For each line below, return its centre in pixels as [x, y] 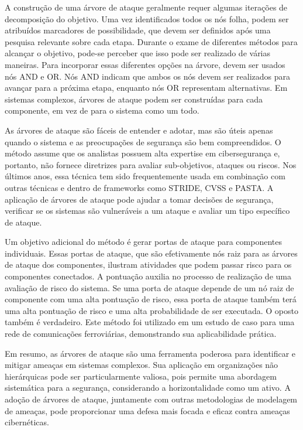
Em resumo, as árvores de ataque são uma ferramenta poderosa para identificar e [150, 353]
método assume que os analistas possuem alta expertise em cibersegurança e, [142, 153]
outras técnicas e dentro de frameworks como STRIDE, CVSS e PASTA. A [139, 187]
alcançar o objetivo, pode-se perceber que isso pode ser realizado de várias [138, 53]
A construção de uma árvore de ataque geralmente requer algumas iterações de [146, 7]
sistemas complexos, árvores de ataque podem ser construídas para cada [134, 99]
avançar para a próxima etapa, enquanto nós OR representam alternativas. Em [146, 88]
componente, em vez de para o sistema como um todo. [102, 110]
